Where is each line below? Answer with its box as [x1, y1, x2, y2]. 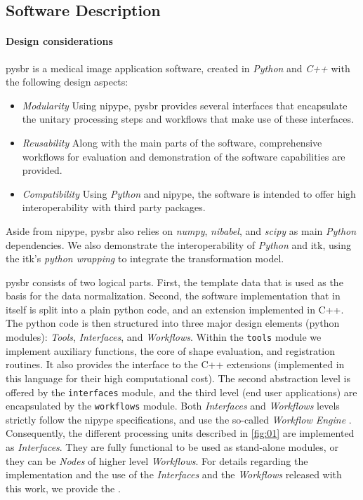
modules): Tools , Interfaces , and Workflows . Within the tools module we [6, 330, 322, 344]
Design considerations [6, 34, 113, 48]
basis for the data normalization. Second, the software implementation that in [6, 288, 341, 303]
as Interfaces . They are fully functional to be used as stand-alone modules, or [6, 440, 338, 454]
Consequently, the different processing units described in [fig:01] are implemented [6, 426, 355, 440]
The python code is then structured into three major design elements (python [6, 316, 340, 330]
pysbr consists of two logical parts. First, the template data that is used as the [6, 274, 343, 289]
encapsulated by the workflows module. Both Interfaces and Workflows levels [6, 398, 340, 413]
